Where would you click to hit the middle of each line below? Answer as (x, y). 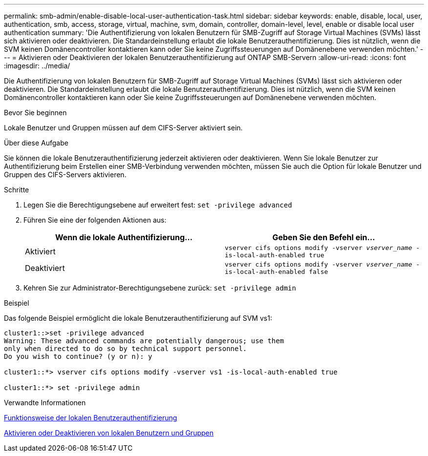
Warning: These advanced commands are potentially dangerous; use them (144, 341)
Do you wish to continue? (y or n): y (78, 356)
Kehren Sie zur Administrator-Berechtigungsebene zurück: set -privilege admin (160, 288)
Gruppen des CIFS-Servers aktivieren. (65, 175)
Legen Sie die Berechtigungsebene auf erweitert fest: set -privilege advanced (158, 205)
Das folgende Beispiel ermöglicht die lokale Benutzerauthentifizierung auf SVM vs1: (138, 318)
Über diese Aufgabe (36, 143)
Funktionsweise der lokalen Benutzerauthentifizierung (91, 418)
